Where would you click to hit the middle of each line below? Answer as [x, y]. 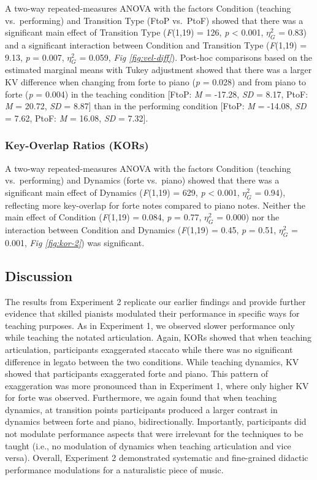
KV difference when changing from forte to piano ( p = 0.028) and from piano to [156, 81]
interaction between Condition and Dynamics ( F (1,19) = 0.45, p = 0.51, [141, 229]
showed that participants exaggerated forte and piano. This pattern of [136, 374]
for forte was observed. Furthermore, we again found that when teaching [141, 397]
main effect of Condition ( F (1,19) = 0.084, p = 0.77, [103, 217]
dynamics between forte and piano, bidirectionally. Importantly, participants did [156, 421]
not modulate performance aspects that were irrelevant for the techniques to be [154, 434]
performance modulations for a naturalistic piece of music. [114, 469]
